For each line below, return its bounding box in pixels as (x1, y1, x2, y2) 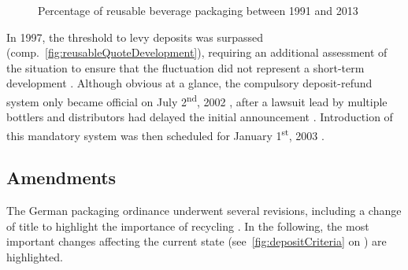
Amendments (6, 165, 117, 190)
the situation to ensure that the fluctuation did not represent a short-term (6, 59, 365, 76)
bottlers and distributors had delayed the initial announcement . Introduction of (6, 109, 393, 125)
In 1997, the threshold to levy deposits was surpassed (6, 28, 264, 45)
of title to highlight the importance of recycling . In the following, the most (6, 217, 369, 234)
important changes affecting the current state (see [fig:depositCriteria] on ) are (6, 233, 387, 250)
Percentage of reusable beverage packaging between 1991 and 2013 (38, 2, 358, 18)
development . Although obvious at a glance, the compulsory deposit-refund (6, 75, 373, 91)
